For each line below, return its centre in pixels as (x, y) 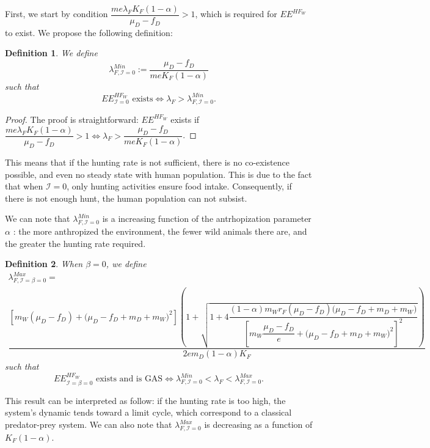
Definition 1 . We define (51, 53)
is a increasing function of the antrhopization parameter (207, 218)
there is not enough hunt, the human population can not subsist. (126, 198)
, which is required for (236, 14)
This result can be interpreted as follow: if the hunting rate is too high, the (145, 400)
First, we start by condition (56, 14)
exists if (185, 119)
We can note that (38, 218)
